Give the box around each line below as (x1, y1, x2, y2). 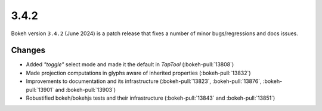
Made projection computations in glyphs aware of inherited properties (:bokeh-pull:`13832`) (26, 69, 251, 76)
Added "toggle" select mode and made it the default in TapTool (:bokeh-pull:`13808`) (26, 61, 234, 68)
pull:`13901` (26, 86, 54, 93)
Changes (11, 45, 46, 55)
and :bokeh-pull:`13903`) (55, 86, 116, 93)
